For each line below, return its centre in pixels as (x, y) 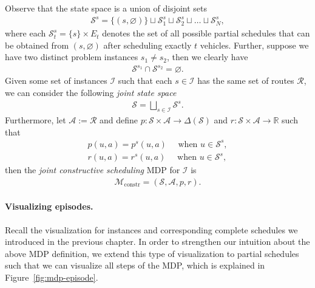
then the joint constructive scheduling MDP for (93, 170)
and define (119, 119)
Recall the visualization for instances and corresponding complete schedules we (151, 229)
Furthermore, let (36, 119)
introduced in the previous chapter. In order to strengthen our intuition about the (157, 242)
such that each (145, 81)
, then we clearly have (208, 57)
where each (25, 33)
